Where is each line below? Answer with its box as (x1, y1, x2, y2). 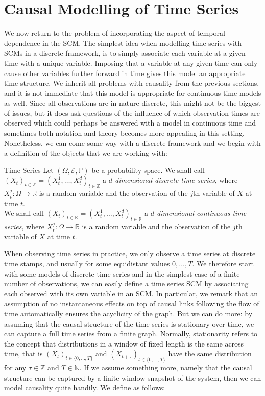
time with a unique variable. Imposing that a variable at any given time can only (4, 57, 258, 68)
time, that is (4, 348, 43, 359)
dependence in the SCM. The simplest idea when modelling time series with (4, 37, 242, 48)
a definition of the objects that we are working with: (4, 147, 167, 158)
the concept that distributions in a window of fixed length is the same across (4, 338, 244, 349)
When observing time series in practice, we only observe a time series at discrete (4, 248, 256, 259)
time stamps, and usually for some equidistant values (4, 258, 170, 268)
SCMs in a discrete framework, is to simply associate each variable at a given (4, 47, 246, 58)
